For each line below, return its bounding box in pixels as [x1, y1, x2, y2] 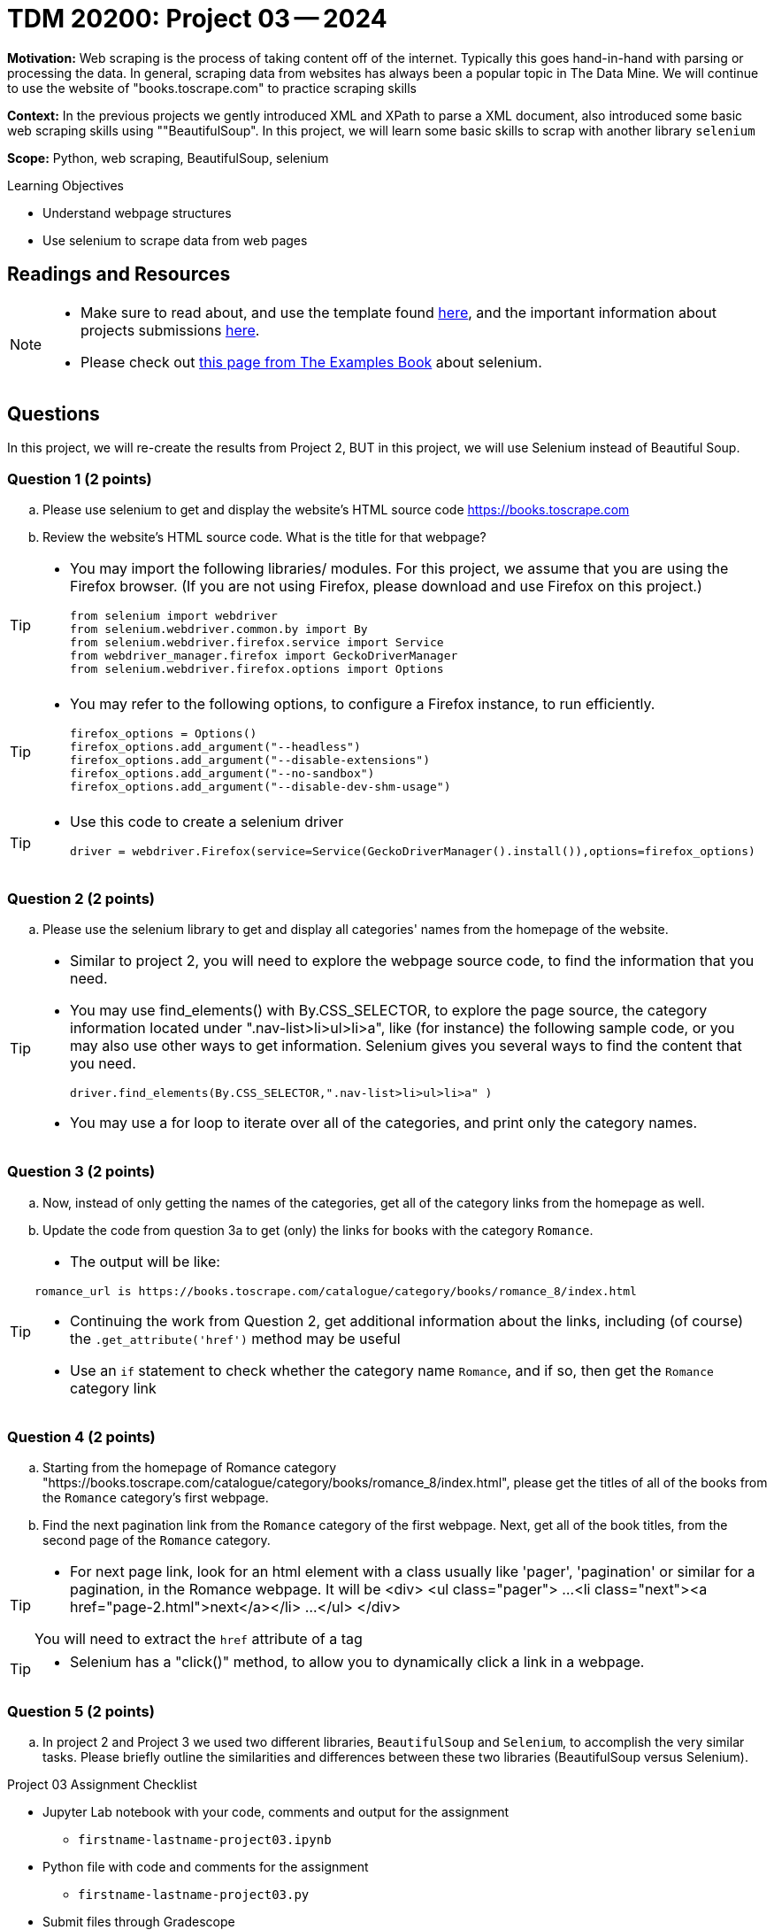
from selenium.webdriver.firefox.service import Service [70, 636, 444, 650]
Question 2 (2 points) [7, 889, 156, 907]
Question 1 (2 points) [7, 469, 152, 488]
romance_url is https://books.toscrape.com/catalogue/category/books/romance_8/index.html [34, 1284, 637, 1298]
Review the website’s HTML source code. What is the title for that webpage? [42, 529, 487, 545]
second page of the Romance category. [42, 1532, 271, 1548]
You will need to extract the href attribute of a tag [34, 1630, 363, 1648]
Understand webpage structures [42, 205, 232, 220]
